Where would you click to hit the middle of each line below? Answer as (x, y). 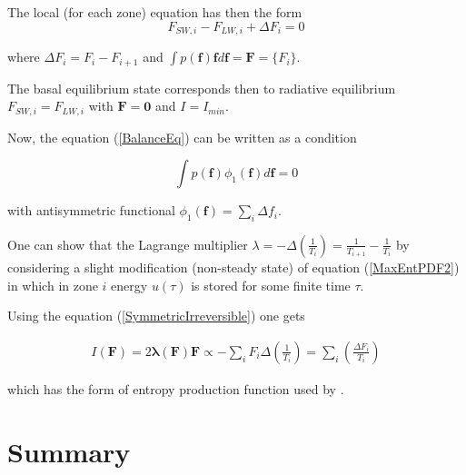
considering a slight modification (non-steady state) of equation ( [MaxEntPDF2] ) (233, 267)
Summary (69, 451)
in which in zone (53, 285)
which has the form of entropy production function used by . (176, 388)
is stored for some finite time (271, 285)
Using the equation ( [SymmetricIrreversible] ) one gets (156, 316)
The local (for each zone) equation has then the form (155, 12)
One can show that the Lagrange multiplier (128, 244)
